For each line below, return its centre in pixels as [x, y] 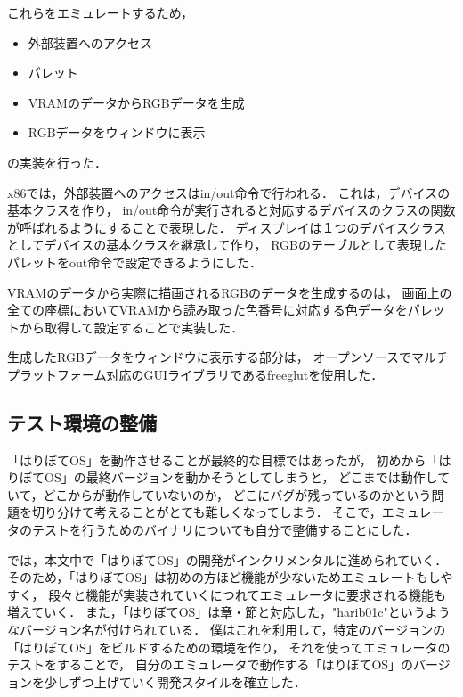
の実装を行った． [57, 162]
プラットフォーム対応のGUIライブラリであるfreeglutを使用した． [195, 374]
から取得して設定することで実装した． [131, 327]
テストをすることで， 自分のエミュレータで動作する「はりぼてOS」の [211, 664]
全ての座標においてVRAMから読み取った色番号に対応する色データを [207, 310]
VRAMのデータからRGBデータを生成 [136, 102]
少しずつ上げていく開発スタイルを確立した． [175, 681]
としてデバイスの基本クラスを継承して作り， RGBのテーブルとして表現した [227, 245]
